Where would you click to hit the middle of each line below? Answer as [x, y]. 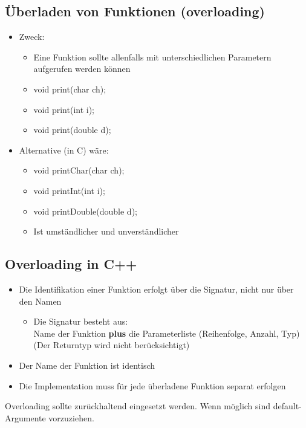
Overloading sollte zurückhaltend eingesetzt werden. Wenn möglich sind [138, 406]
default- [287, 406]
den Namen [40, 301]
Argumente [25, 417]
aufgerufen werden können [82, 69]
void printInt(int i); [69, 190]
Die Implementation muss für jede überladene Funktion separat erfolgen [152, 385]
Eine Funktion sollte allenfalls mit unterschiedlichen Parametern [152, 57]
